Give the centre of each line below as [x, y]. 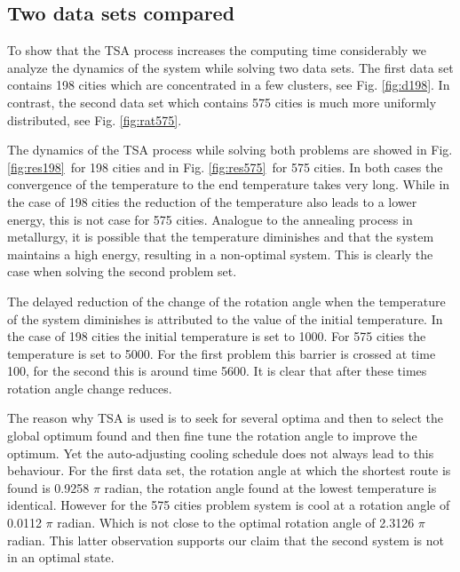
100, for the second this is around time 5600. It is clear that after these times [217, 371]
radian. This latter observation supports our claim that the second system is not [226, 540]
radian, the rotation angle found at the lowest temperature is [270, 487]
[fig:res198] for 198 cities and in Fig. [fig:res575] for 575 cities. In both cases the [225, 167]
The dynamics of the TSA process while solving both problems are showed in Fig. [230, 150]
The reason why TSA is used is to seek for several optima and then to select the [225, 418]
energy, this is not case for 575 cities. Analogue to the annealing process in [210, 219]
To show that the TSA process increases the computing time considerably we [217, 50]
